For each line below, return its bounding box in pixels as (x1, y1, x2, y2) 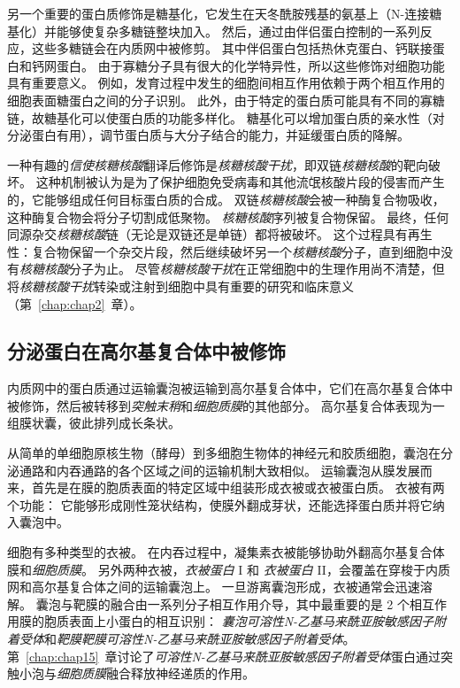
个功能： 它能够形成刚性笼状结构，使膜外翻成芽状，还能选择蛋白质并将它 (7, 495, 433, 514)
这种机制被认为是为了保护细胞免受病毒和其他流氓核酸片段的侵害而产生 (35, 173, 445, 191)
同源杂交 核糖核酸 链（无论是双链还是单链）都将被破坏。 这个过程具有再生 (7, 225, 433, 244)
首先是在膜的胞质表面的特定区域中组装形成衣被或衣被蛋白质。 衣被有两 (31, 478, 445, 497)
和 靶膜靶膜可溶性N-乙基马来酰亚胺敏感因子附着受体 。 (44, 630, 356, 648)
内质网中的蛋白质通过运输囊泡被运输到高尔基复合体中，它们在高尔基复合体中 (7, 379, 453, 398)
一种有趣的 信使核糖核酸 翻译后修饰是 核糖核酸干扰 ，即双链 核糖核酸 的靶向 (7, 155, 428, 174)
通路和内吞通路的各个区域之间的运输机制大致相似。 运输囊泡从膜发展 (19, 460, 420, 479)
